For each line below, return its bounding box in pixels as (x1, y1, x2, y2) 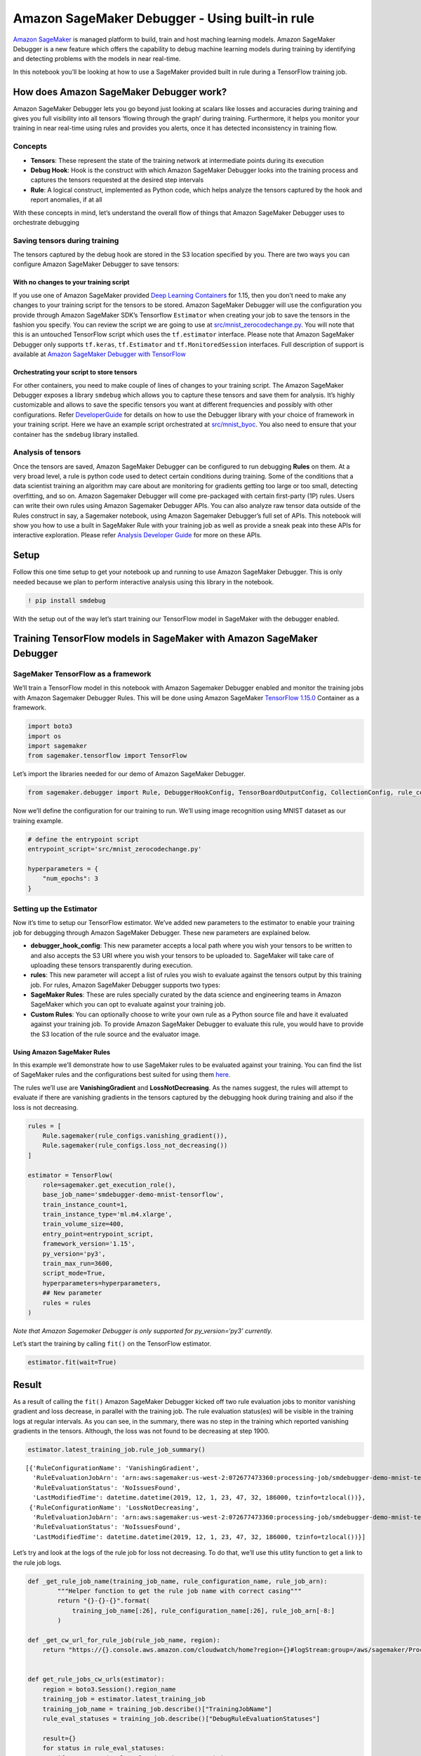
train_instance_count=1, (42, 1200, 128, 1208)
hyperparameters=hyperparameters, (42, 1279, 161, 1287)
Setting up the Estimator (13, 903, 98, 913)
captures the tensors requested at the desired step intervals (30, 176, 204, 184)
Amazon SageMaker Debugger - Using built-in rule (13, 11, 315, 26)
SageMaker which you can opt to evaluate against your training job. (30, 1000, 226, 1009)
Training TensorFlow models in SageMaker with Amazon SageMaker (13, 633, 319, 645)
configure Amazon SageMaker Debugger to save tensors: (13, 260, 180, 268)
